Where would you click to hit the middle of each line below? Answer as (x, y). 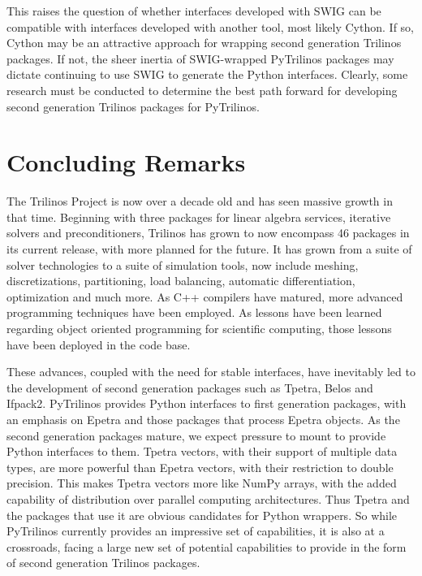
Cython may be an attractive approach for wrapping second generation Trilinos (204, 43)
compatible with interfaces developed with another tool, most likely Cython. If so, (210, 26)
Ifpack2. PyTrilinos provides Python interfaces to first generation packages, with (207, 403)
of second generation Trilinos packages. (103, 563)
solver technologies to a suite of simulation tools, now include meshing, (183, 264)
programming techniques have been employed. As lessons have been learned (194, 312)
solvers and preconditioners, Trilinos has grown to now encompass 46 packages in (208, 233)
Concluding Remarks (126, 162)
